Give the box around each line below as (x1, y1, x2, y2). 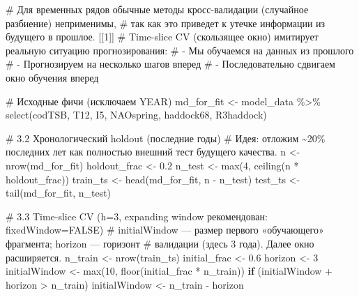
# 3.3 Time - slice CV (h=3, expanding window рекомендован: (6, 208, 268, 223)
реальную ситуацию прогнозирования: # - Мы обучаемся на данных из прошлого (6, 43, 354, 57)
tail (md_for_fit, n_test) (6, 185, 112, 200)
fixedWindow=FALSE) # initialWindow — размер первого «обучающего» (6, 222, 324, 237)
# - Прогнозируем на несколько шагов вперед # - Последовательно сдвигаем (6, 56, 335, 71)
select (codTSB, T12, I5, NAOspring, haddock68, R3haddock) (6, 107, 267, 122)
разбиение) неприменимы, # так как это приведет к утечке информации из (6, 15, 326, 30)
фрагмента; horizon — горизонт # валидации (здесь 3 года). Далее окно (6, 236, 314, 250)
